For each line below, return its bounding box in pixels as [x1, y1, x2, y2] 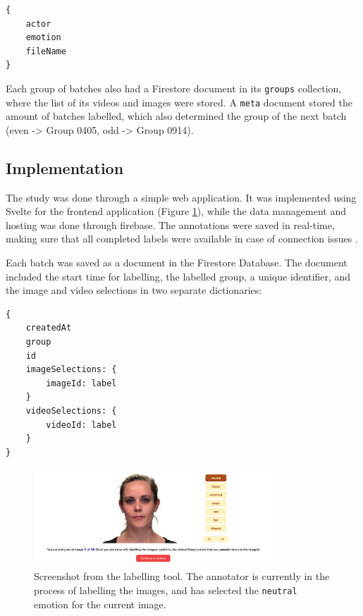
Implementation [6, 156, 124, 178]
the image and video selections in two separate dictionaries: [6, 283, 262, 297]
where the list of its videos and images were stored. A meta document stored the [6, 94, 352, 109]
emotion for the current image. [34, 596, 166, 611]
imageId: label [46, 378, 117, 388]
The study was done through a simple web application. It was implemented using [6, 190, 357, 204]
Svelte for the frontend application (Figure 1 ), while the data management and [6, 204, 346, 218]
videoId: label [46, 419, 117, 430]
